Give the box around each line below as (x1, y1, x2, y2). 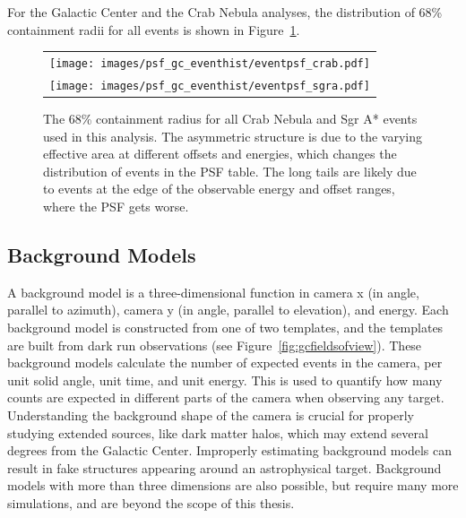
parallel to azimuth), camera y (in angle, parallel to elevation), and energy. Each (7, 300, 449, 319)
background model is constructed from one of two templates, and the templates (7, 317, 444, 336)
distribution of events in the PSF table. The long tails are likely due (43, 161, 417, 180)
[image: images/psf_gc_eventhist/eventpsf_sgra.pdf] (49, 79, 370, 92)
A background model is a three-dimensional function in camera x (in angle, (7, 282, 419, 301)
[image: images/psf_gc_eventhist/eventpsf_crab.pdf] (49, 56, 370, 70)
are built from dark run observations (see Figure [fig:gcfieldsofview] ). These (7, 335, 422, 354)
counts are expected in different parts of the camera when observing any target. (7, 388, 444, 407)
